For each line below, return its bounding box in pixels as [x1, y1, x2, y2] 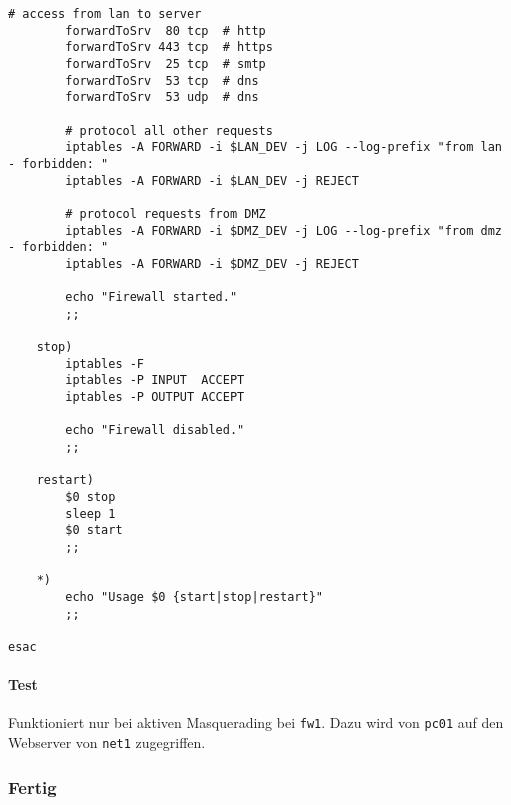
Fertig [8, 774, 57, 799]
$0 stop [65, 490, 116, 505]
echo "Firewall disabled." [65, 423, 245, 438]
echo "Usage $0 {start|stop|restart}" [65, 589, 323, 604]
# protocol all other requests [65, 123, 273, 138]
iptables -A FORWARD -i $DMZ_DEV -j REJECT [65, 256, 359, 271]
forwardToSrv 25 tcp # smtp [65, 56, 266, 71]
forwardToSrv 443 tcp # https [65, 40, 273, 55]
